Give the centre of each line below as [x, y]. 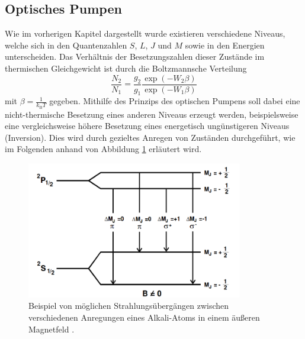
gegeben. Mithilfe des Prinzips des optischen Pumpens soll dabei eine [175, 101]
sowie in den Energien [225, 45]
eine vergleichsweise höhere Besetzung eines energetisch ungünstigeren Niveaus [147, 126]
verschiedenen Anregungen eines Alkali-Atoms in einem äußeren [144, 317]
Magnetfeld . [52, 329]
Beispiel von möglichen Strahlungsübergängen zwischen [129, 306]
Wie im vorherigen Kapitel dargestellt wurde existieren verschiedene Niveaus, [145, 33]
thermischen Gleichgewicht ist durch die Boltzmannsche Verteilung [126, 68]
